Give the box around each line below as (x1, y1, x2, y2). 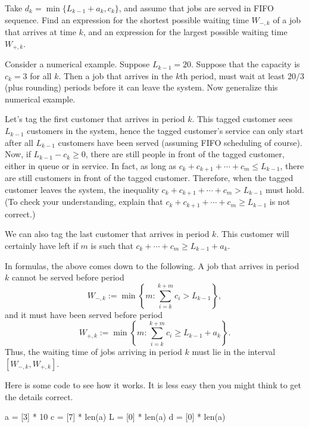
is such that (90, 239, 133, 251)
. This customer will (216, 227, 289, 240)
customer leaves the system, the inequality (5, 183, 159, 195)
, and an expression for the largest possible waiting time (83, 26, 288, 38)
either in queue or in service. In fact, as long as (5, 159, 177, 172)
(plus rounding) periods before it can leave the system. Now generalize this (5, 81, 278, 93)
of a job (273, 13, 301, 26)
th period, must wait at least (180, 69, 285, 82)
